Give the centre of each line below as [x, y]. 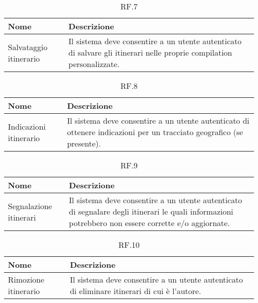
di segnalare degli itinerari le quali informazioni [151, 211]
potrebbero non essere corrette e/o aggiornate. [150, 223]
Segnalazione [30, 206]
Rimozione [26, 279]
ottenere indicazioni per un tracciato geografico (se [155, 132]
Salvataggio [28, 47]
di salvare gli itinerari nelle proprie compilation [150, 52]
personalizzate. [94, 64]
